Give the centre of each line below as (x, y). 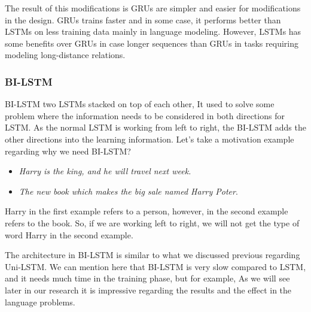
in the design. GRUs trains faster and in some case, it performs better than (143, 19)
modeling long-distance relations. (65, 55)
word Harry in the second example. (69, 234)
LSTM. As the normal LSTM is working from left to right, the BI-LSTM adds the (155, 127)
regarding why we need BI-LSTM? (68, 151)
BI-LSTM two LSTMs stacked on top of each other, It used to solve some (140, 104)
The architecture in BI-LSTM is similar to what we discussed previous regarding (153, 255)
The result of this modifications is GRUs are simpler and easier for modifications (153, 8)
